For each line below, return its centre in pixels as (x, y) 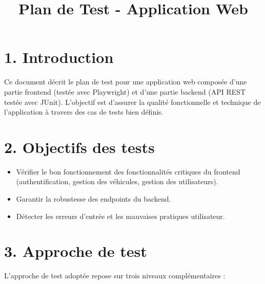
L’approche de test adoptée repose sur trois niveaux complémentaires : (115, 276)
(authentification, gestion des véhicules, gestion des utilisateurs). (117, 181)
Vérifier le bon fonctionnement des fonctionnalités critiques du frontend (128, 171)
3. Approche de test (76, 251)
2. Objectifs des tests (79, 147)
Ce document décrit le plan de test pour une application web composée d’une (126, 82)
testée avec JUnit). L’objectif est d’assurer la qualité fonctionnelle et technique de (132, 102)
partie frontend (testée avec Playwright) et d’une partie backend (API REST (125, 91)
